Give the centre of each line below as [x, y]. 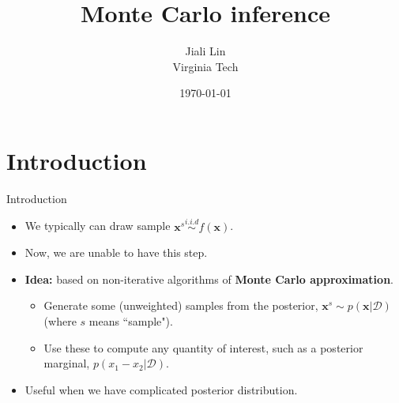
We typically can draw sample [98, 226]
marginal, [67, 363]
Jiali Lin [205, 51]
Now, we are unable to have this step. [116, 252]
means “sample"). [131, 321]
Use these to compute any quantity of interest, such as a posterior [203, 347]
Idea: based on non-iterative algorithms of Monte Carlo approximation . [209, 279]
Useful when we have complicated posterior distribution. [161, 389]
